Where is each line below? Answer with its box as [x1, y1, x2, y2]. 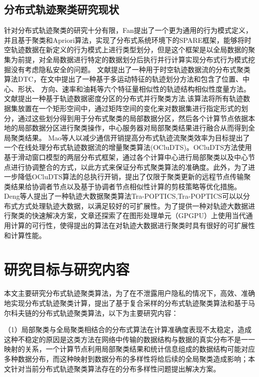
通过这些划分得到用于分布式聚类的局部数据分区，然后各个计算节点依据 [17, 113, 248, 123]
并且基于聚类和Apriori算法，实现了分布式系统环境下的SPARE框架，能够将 [4, 34, 245, 45]
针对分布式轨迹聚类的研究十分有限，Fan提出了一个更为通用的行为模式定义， [4, 25, 253, 35]
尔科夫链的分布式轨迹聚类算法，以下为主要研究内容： [4, 307, 178, 318]
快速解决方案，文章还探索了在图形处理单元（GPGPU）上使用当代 [31, 210, 246, 221]
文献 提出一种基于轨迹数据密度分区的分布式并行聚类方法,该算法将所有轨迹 [4, 93, 243, 104]
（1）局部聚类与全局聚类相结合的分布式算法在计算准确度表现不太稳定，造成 [4, 324, 252, 335]
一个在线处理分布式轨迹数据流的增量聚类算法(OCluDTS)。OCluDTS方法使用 [4, 142, 252, 152]
